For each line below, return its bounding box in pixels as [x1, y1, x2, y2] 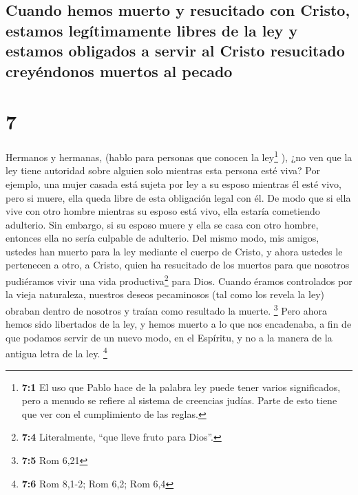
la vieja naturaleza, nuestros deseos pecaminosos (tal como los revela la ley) [6, 287, 324, 302]
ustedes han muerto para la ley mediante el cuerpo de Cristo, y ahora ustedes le [6, 244, 343, 258]
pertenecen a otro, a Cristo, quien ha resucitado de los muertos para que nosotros [6, 257, 350, 272]
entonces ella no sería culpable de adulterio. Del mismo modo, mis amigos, [6, 231, 319, 245]
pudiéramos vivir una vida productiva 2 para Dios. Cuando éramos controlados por [6, 272, 352, 288]
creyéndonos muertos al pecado [6, 60, 233, 81]
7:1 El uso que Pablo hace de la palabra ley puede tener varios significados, [21, 379, 341, 394]
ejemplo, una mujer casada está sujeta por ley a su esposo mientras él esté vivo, [6, 176, 341, 191]
